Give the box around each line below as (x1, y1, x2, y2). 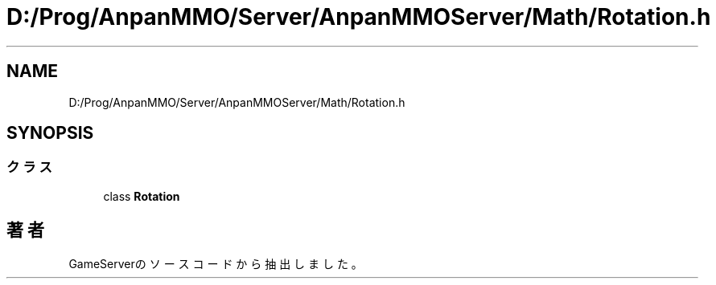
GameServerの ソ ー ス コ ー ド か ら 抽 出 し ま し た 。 (68, 256, 363, 271)
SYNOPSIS (6, 123, 94, 144)
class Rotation (103, 189, 180, 203)
